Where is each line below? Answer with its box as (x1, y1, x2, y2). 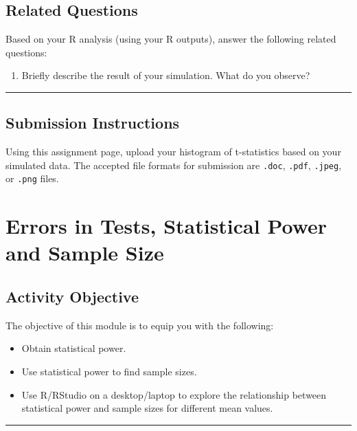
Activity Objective (5, 286, 139, 307)
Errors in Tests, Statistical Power (5, 212, 327, 240)
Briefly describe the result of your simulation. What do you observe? (21, 68, 310, 82)
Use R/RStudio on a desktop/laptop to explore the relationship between (21, 387, 327, 401)
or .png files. (5, 171, 59, 186)
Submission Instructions (5, 112, 180, 133)
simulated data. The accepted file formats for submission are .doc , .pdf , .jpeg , (5, 157, 342, 172)
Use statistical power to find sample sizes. (21, 364, 197, 379)
